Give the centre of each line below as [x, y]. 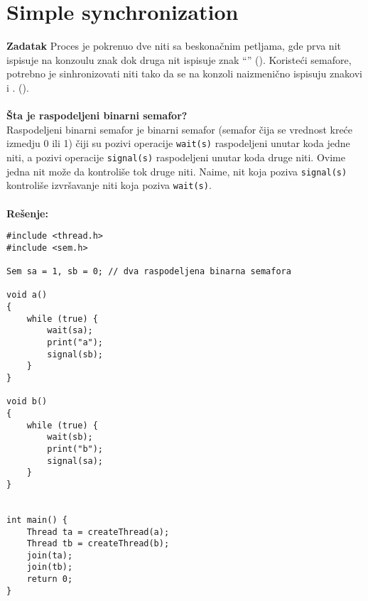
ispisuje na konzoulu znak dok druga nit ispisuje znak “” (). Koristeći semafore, [179, 59]
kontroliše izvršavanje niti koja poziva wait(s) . [109, 185]
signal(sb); [75, 354]
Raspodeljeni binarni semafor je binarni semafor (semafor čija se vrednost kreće [180, 129]
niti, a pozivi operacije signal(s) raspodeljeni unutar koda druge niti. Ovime [176, 157]
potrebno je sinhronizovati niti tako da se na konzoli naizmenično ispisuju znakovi [184, 74]
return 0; [50, 579]
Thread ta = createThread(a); [98, 532]
